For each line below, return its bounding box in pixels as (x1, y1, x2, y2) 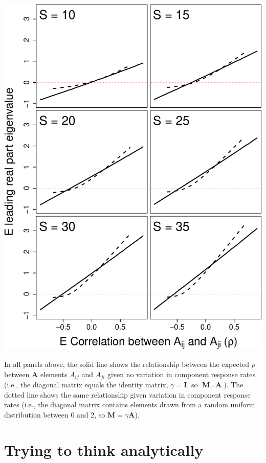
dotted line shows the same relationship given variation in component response (4, 389, 251, 400)
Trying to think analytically (4, 439, 204, 460)
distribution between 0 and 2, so (4, 409, 105, 420)
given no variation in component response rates (107, 368, 256, 379)
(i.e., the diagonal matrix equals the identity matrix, (4, 379, 168, 390)
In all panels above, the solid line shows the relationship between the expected (4, 358, 250, 369)
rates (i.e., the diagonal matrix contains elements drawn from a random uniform (4, 399, 255, 410)
